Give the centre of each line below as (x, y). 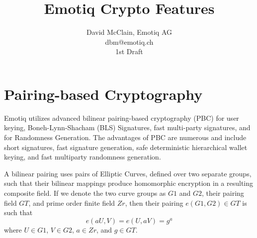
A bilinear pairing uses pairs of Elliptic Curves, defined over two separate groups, (128, 173)
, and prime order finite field (72, 202)
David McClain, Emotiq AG (129, 32)
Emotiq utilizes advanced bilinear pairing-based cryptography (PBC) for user (122, 118)
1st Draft (129, 51)
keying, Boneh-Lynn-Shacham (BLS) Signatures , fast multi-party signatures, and (127, 127)
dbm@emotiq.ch (129, 41)
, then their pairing (154, 202)
